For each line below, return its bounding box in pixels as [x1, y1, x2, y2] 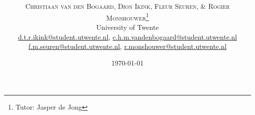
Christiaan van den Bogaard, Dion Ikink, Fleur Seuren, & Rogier [25, 1, 230, 11]
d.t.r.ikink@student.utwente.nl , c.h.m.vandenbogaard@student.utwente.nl [18, 31, 237, 42]
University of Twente [96, 22, 159, 32]
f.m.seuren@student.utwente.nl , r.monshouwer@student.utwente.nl [28, 41, 227, 51]
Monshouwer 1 [106, 11, 149, 23]
